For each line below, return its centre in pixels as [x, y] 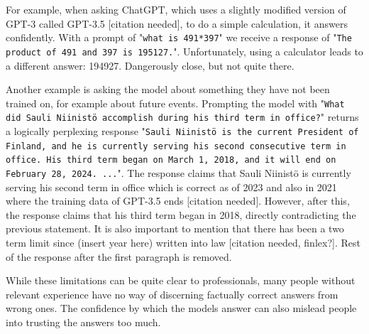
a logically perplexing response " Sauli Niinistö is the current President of [182, 131]
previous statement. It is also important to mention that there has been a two [175, 228]
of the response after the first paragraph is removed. [119, 256]
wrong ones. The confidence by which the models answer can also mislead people [181, 308]
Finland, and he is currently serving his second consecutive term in [176, 146]
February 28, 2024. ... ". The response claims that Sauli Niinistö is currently [178, 172]
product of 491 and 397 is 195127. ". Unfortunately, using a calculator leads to [184, 51]
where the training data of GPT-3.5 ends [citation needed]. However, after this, [178, 201]
